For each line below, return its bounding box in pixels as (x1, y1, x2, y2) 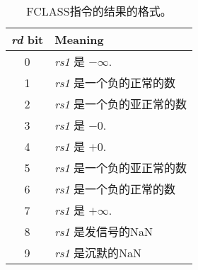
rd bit (11, 31, 44, 47)
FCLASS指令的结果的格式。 (26, 3, 172, 19)
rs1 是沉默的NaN (54, 244, 141, 261)
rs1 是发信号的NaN (54, 223, 153, 240)
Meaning (54, 31, 104, 47)
